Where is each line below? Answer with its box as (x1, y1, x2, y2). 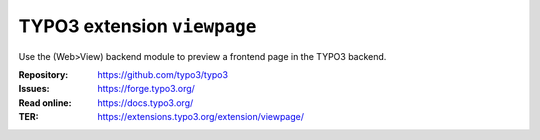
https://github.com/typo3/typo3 (97, 68, 229, 80)
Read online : (18, 96, 72, 109)
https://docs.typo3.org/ (97, 96, 194, 109)
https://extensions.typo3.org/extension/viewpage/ (97, 111, 305, 123)
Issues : (18, 83, 50, 95)
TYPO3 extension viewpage (18, 15, 257, 37)
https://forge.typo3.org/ (97, 83, 195, 95)
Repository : (18, 68, 69, 80)
